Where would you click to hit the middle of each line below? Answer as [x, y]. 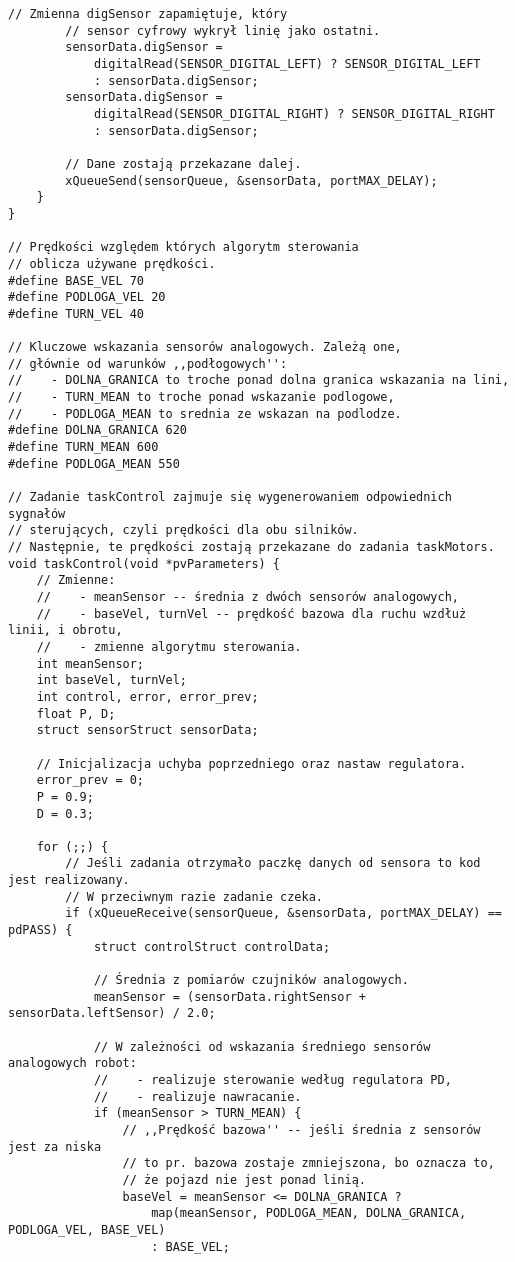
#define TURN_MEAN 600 [83, 447]
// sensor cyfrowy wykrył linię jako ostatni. [223, 30]
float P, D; [76, 713]
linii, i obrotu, [65, 630]
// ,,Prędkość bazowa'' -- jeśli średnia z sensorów [301, 1129]
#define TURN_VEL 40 [76, 313]
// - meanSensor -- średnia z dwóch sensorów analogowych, [248, 596]
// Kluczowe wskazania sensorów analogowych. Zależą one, [205, 347]
